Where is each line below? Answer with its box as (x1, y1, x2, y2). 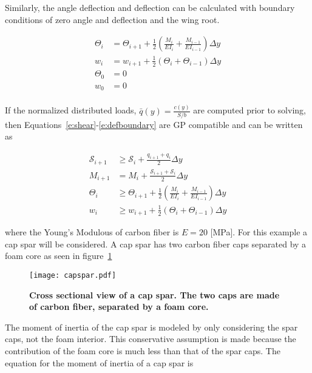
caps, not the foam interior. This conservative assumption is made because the (5, 332, 296, 345)
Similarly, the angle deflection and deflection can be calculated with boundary (5, 1, 295, 13)
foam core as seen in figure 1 (5, 249, 112, 262)
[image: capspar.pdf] (29, 271, 117, 280)
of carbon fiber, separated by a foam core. (29, 300, 209, 313)
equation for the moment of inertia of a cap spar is (5, 356, 194, 369)
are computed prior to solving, (193, 104, 306, 116)
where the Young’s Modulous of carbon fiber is (5, 226, 179, 238)
